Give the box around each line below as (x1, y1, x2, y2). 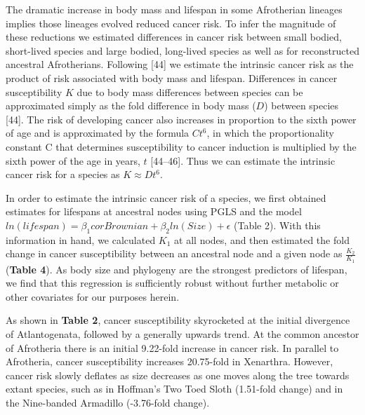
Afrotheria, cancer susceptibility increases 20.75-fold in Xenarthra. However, (6, 354, 333, 369)
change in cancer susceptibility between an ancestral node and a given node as (6, 246, 343, 261)
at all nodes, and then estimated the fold (174, 232, 350, 247)
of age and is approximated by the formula (6, 125, 190, 140)
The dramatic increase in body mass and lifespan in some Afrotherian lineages (6, 2, 343, 16)
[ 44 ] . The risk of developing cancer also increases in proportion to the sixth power (6, 111, 357, 126)
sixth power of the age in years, (6, 153, 140, 168)
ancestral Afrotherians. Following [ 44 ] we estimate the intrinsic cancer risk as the (6, 57, 354, 72)
